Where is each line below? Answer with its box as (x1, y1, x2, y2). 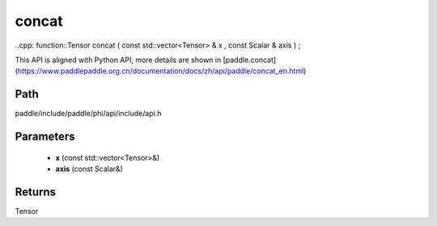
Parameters (15, 130, 75, 144)
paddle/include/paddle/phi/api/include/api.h (15, 109, 162, 119)
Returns (15, 185, 57, 199)
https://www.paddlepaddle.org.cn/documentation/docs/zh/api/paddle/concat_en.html (17, 66, 304, 76)
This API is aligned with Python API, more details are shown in (15, 55, 222, 65)
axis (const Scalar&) (55, 164, 123, 174)
